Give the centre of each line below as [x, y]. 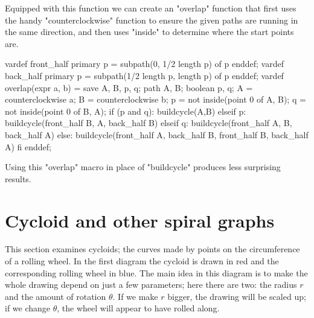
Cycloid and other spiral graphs [140, 220]
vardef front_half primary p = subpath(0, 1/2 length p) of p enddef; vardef [144, 64]
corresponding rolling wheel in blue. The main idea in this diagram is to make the [156, 272]
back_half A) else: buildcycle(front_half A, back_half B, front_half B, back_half [157, 134]
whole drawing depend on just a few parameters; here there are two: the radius [151, 285]
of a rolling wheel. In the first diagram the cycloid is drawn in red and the [142, 261]
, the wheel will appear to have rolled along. [138, 308]
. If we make [135, 296]
